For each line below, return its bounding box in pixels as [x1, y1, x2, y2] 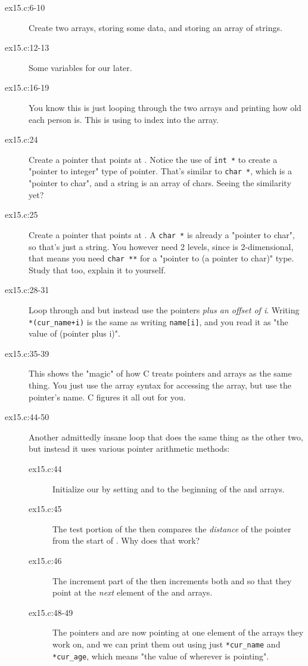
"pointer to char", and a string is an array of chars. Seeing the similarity [29, 177, 291, 189]
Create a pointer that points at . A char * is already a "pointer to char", [29, 228, 295, 240]
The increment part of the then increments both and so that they [52, 574, 292, 587]
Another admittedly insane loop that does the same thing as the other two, [29, 430, 303, 443]
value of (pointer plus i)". [29, 327, 120, 340]
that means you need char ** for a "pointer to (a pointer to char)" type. [29, 252, 294, 264]
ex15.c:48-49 [29, 606, 73, 618]
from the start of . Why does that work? [52, 534, 200, 547]
